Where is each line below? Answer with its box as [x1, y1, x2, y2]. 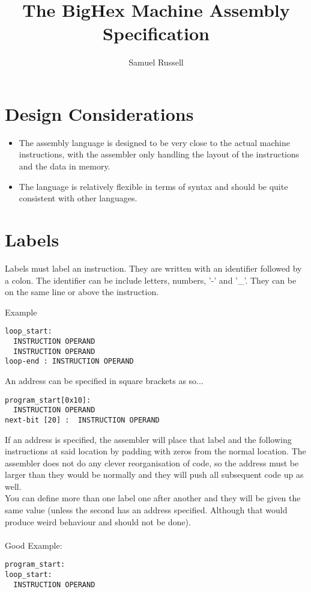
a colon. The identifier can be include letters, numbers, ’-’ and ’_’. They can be [5, 273, 297, 286]
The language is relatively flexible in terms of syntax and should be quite [19, 180, 288, 192]
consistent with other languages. [19, 192, 137, 204]
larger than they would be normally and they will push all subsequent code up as [5, 468, 304, 481]
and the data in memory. [19, 160, 110, 172]
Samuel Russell [128, 56, 184, 69]
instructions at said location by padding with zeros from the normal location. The [5, 445, 306, 457]
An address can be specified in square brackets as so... [5, 374, 204, 386]
